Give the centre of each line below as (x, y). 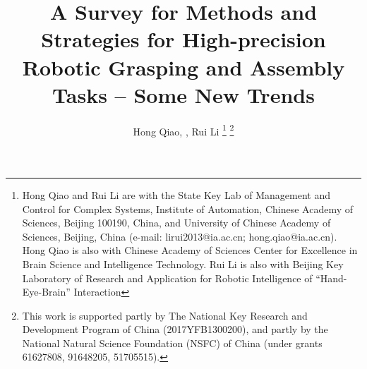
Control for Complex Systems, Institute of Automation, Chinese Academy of (187, 208)
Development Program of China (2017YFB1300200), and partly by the (175, 329)
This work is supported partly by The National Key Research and (165, 315)
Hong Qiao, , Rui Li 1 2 (183, 130)
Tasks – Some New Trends (183, 94)
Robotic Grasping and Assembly (183, 67)
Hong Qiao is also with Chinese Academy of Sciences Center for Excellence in (190, 250)
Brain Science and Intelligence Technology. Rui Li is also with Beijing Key (183, 264)
